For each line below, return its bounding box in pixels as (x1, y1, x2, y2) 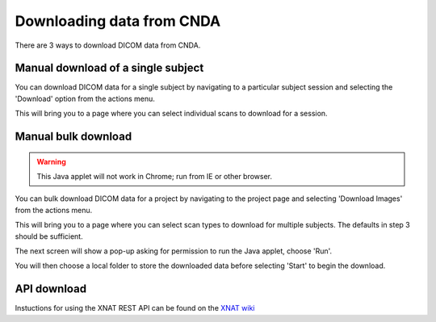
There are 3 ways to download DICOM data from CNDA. (15, 40, 201, 50)
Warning (36, 157, 66, 166)
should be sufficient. (15, 231, 84, 241)
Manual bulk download (15, 130, 132, 144)
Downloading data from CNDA (15, 12, 221, 30)
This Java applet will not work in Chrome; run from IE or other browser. (36, 172, 273, 182)
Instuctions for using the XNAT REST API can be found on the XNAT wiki (15, 303, 255, 313)
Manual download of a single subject (15, 61, 204, 75)
